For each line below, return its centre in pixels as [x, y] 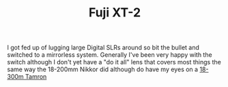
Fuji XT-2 [115, 13]
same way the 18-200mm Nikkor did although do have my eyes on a [103, 69]
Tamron [36, 77]
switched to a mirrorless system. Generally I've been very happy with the [110, 55]
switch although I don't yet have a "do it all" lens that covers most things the [114, 62]
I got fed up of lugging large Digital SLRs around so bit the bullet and [103, 48]
